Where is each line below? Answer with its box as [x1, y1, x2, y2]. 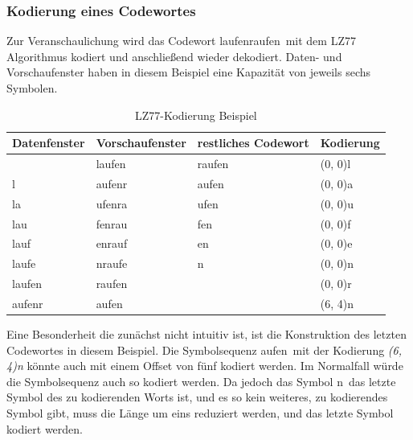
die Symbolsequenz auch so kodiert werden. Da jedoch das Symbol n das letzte [6, 372, 396, 389]
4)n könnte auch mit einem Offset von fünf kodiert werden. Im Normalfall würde [6, 357, 403, 374]
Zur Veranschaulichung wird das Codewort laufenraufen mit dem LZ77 [6, 32, 356, 49]
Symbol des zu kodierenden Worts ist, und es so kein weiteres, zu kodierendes [6, 389, 388, 405]
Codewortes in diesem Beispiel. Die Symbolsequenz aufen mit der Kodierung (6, [6, 341, 403, 358]
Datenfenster [12, 134, 85, 151]
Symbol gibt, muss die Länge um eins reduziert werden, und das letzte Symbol [6, 405, 394, 421]
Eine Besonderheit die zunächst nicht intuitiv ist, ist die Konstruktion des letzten [6, 326, 407, 343]
